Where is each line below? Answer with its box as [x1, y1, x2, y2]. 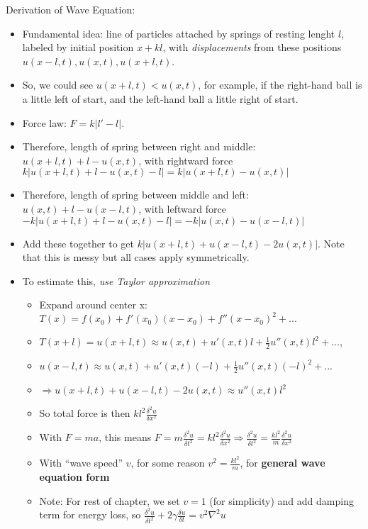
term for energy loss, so [39, 507, 141, 522]
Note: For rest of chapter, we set [39, 493, 180, 508]
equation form [39, 469, 110, 484]
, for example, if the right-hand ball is [198, 77, 362, 92]
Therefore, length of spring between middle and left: [22, 187, 249, 202]
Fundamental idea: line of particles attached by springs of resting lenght [22, 26, 335, 40]
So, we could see [22, 77, 94, 92]
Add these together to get [22, 235, 135, 250]
